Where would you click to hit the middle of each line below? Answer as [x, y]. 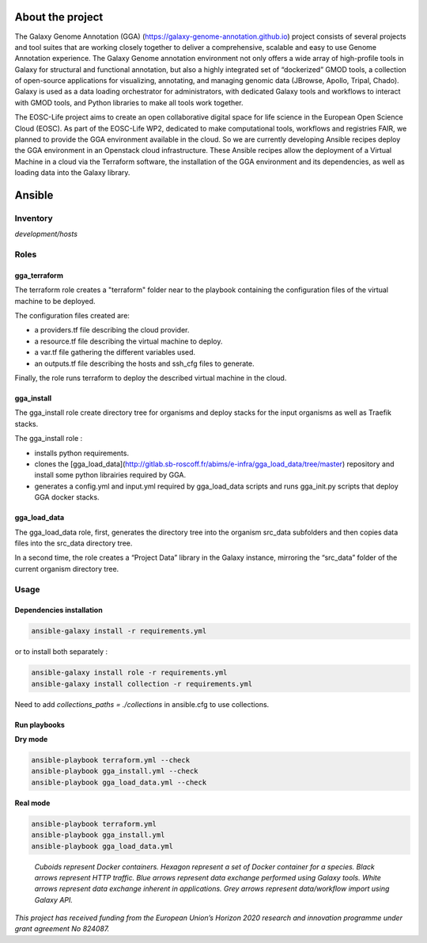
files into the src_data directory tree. [74, 543]
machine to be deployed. [55, 301]
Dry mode [31, 740]
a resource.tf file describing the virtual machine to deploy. [128, 341]
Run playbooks [40, 724]
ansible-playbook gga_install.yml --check [115, 771]
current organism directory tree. [67, 568]
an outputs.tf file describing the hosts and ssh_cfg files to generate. [144, 363]
